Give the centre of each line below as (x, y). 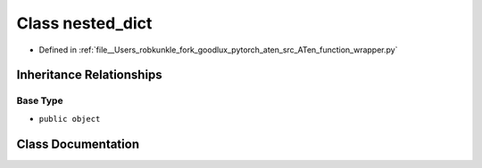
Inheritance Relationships (89, 75)
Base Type (40, 100)
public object (70, 119)
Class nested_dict (84, 23)
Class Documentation (78, 144)
